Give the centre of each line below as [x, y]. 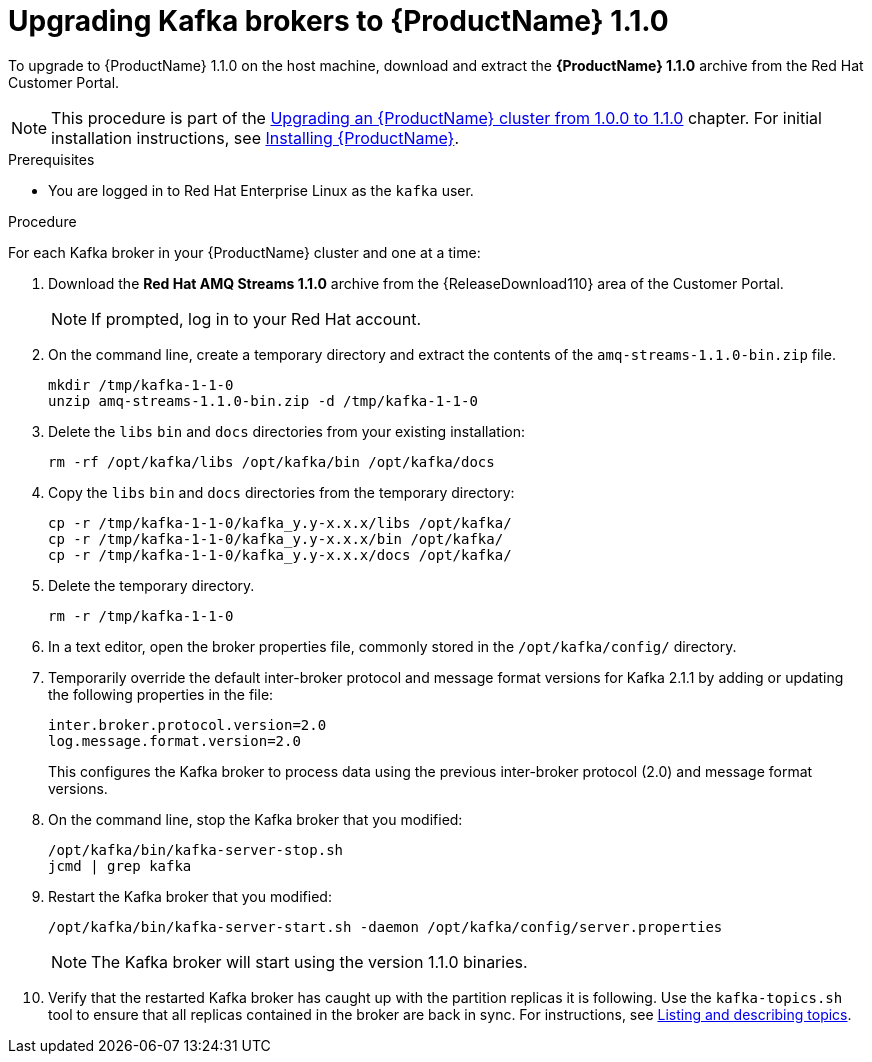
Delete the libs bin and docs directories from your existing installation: [287, 431]
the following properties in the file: [161, 694]
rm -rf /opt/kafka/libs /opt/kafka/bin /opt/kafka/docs [271, 461]
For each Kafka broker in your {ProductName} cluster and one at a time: [244, 252]
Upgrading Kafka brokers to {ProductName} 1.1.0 [338, 21]
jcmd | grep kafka [120, 865]
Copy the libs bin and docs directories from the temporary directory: [281, 492]
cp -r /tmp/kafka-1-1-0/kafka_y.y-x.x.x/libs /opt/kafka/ [280, 522]
